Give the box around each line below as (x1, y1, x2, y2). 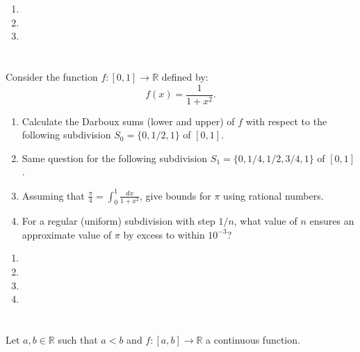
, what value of (234, 214, 297, 228)
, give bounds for (139, 188, 211, 202)
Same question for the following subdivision (22, 150, 208, 165)
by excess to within (123, 227, 205, 241)
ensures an (309, 214, 354, 228)
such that (58, 333, 98, 347)
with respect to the (245, 113, 327, 128)
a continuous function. (206, 333, 300, 347)
